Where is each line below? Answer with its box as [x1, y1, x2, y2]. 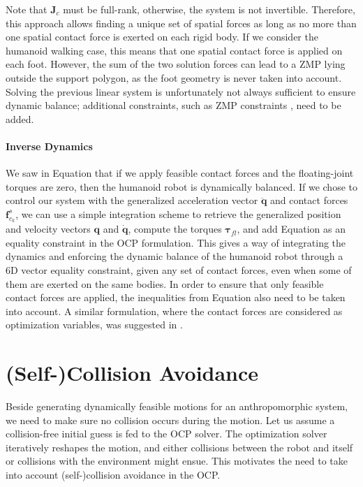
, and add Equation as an [237, 221, 346, 236]
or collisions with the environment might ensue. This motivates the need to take [6, 453, 348, 468]
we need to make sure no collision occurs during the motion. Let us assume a [6, 412, 335, 427]
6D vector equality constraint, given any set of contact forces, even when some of [6, 262, 352, 277]
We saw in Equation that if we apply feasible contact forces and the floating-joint [6, 166, 354, 180]
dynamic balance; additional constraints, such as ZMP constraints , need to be [6, 98, 341, 112]
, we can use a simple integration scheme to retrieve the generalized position [15, 206, 341, 221]
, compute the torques [128, 221, 222, 236]
